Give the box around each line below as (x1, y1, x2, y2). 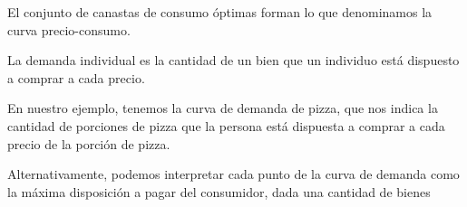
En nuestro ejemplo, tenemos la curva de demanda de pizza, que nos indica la (7, 99, 438, 118)
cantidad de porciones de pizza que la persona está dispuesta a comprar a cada (7, 116, 445, 135)
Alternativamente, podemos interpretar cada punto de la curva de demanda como (7, 165, 460, 183)
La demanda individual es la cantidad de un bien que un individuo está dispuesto (7, 51, 460, 70)
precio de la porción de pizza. (7, 134, 170, 153)
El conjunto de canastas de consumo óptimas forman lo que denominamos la (7, 3, 433, 21)
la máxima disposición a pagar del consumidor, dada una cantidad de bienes (7, 182, 431, 201)
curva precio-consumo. (7, 20, 131, 39)
